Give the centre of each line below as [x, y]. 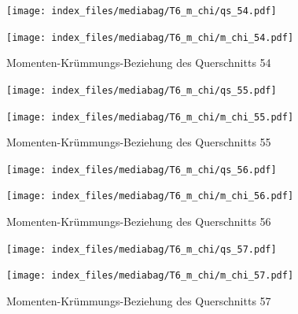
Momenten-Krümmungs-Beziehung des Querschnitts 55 [139, 142]
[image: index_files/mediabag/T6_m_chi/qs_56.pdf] [142, 170]
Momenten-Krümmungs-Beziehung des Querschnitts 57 [139, 301]
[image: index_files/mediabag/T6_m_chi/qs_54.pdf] [142, 11]
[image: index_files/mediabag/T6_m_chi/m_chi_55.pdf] [150, 117]
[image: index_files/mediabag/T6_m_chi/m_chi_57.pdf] [150, 276]
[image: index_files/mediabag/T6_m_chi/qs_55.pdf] [142, 90]
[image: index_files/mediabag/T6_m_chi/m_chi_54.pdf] [150, 37]
